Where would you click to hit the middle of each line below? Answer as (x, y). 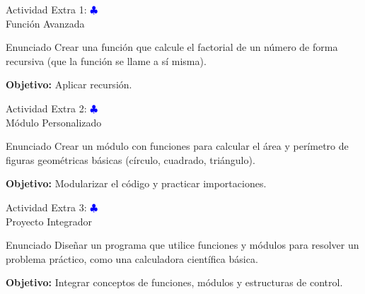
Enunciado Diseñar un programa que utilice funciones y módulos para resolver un (182, 245)
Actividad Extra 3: (46, 207)
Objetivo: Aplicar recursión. (69, 84)
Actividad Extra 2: (46, 108)
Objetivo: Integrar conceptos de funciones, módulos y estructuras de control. (174, 282)
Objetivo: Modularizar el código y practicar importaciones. (136, 183)
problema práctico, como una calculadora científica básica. (132, 258)
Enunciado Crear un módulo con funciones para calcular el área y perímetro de (177, 146)
